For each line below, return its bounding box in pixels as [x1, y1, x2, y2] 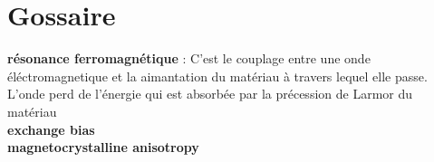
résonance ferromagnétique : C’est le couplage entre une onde [7, 49, 371, 68]
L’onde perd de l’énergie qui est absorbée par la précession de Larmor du [7, 84, 413, 103]
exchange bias [7, 119, 95, 138]
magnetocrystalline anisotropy [7, 138, 199, 157]
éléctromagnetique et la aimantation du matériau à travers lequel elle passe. [7, 66, 428, 85]
